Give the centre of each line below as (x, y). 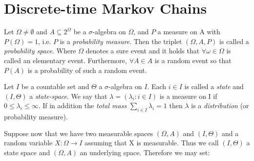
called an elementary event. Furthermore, (65, 60)
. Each (157, 86)
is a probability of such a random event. (87, 70)
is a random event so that (193, 60)
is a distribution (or (220, 105)
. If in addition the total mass (83, 105)
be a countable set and (55, 86)
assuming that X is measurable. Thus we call (152, 143)
